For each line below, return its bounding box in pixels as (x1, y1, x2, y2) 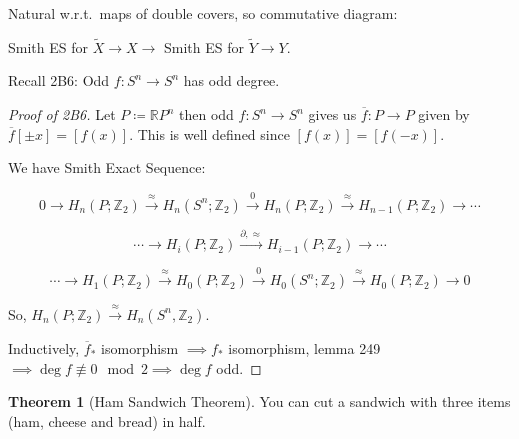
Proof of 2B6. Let (8, 104, 116, 124)
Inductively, (8, 337, 80, 358)
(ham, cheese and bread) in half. (8, 410, 206, 431)
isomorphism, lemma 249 (228, 337, 381, 358)
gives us (308, 104, 357, 124)
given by (418, 104, 470, 124)
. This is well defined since (129, 123, 290, 144)
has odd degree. (183, 70, 280, 91)
